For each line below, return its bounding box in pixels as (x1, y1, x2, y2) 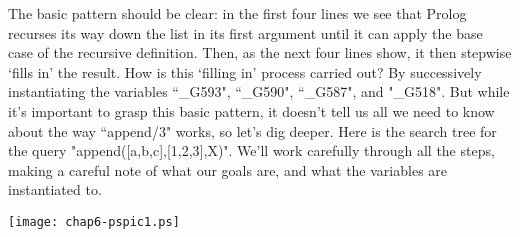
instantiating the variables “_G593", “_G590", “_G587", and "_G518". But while (8, 81, 510, 102)
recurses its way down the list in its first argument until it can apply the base (8, 22, 483, 43)
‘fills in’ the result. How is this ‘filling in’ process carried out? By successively (8, 61, 482, 82)
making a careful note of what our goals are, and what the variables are (8, 159, 448, 180)
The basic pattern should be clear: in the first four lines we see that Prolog (8, 3, 467, 23)
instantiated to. (8, 179, 102, 200)
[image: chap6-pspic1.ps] (8, 214, 180, 229)
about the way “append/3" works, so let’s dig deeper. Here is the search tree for (8, 120, 497, 141)
